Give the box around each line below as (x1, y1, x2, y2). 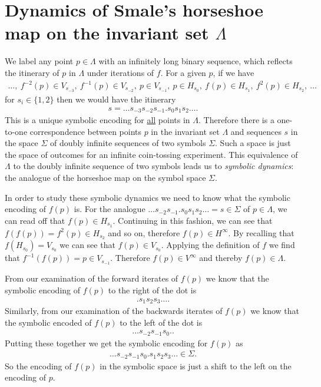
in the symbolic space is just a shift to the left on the (100, 359, 292, 372)
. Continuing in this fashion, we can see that (112, 214, 273, 226)
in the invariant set (151, 125, 220, 137)
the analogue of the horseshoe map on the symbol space (5, 171, 206, 183)
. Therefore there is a (198, 113, 274, 125)
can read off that (5, 214, 65, 226)
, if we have (213, 66, 254, 78)
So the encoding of (5, 359, 72, 372)
